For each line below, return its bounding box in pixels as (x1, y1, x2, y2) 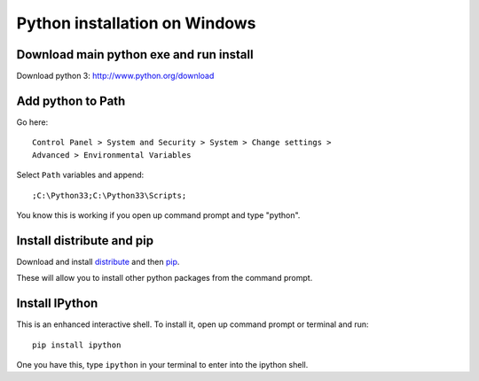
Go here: (16, 116, 49, 128)
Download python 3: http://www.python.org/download (16, 71, 215, 82)
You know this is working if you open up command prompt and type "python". (16, 209, 301, 221)
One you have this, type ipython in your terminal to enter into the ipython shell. (16, 359, 309, 369)
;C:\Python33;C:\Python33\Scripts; (32, 190, 187, 200)
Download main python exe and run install (16, 47, 254, 62)
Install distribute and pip (16, 233, 154, 248)
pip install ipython (32, 339, 122, 350)
